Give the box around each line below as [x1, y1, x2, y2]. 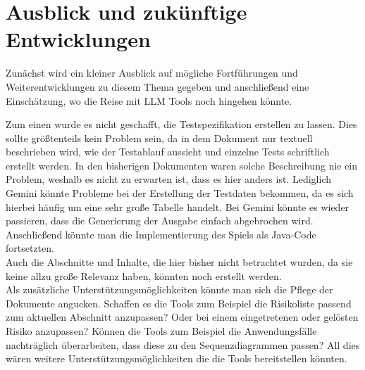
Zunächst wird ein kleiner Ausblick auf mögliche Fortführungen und [6, 65, 298, 80]
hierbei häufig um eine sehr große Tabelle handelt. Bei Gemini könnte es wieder [6, 199, 349, 214]
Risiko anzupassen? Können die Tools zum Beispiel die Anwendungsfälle [6, 324, 317, 338]
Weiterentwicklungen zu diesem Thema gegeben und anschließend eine [6, 79, 309, 94]
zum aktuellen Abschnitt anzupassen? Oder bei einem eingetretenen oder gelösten [6, 310, 359, 324]
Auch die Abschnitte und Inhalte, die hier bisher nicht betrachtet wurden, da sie [6, 255, 353, 269]
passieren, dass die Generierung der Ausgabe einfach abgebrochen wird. [6, 213, 314, 228]
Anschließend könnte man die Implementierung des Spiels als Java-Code [6, 227, 316, 241]
